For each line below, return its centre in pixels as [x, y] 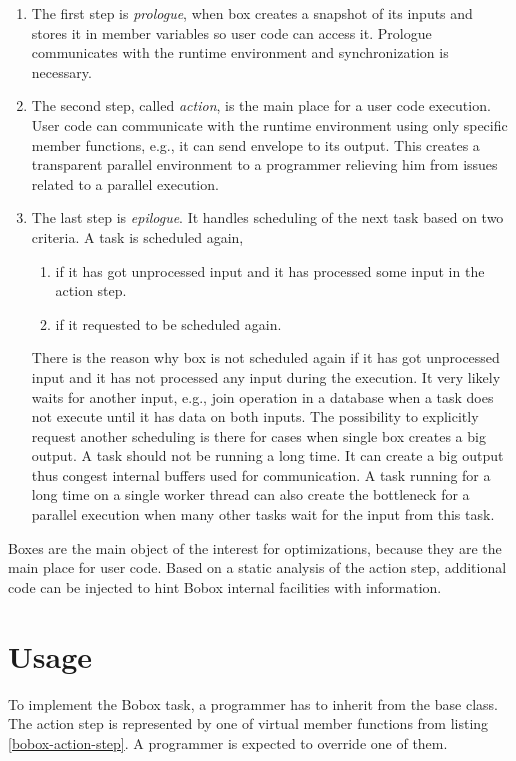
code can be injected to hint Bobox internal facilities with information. [225, 586]
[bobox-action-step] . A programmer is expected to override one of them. [228, 742]
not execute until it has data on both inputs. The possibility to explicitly [255, 416]
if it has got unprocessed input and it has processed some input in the [270, 270]
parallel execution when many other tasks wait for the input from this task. [263, 514]
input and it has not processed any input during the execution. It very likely [266, 376]
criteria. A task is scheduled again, [137, 236]
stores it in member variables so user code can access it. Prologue [231, 32]
